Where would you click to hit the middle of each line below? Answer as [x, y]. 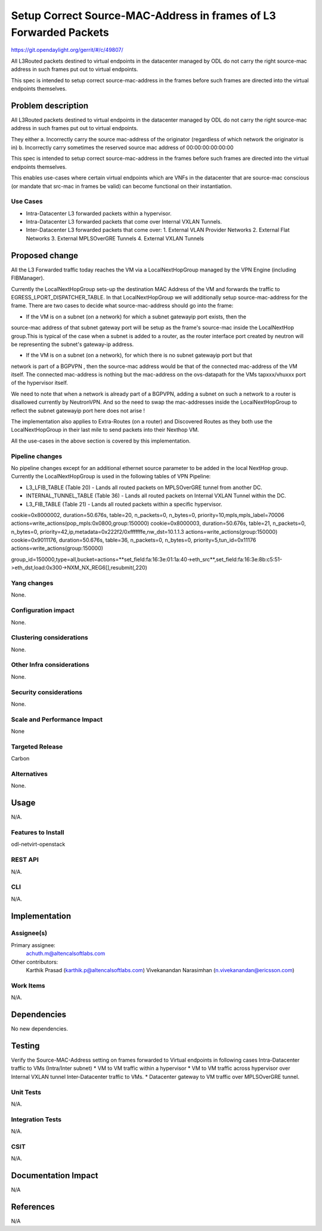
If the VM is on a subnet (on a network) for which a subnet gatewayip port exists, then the [136, 317]
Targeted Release [37, 747]
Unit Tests [26, 1092]
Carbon [20, 759]
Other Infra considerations [50, 665]
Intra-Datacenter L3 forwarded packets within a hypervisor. [99, 213]
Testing [25, 1046]
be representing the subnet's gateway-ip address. [72, 344]
